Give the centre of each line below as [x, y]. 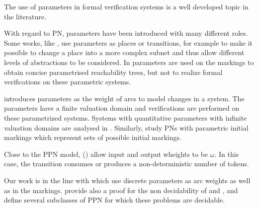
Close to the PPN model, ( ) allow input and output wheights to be [106, 154]
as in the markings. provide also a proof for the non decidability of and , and [121, 190]
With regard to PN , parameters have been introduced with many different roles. [126, 33]
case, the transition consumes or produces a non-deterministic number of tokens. [127, 164]
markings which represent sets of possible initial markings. [93, 137]
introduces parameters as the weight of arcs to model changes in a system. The [124, 98]
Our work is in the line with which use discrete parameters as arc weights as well [127, 180]
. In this [227, 154]
